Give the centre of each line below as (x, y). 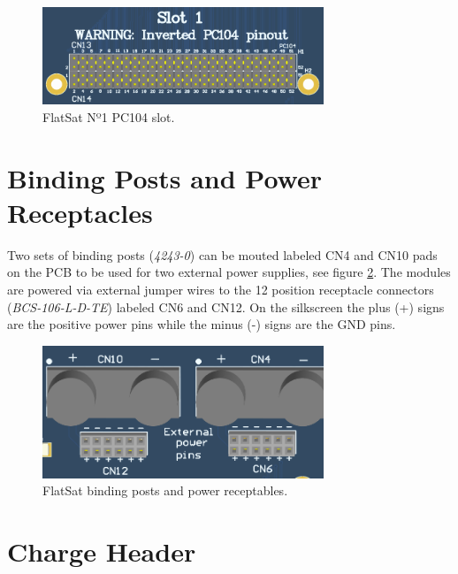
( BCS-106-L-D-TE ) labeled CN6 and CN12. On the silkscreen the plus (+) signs (226, 306)
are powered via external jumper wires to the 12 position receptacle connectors (221, 289)
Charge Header (102, 551)
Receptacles (80, 212)
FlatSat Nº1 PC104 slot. (109, 116)
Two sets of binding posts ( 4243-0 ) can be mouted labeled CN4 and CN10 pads (222, 254)
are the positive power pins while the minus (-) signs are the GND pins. (202, 324)
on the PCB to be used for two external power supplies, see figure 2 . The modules (229, 272)
